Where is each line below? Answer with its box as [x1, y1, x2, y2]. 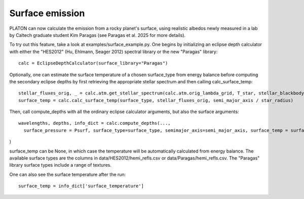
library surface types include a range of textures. [9, 162, 111, 168]
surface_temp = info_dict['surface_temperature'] [18, 183, 144, 189]
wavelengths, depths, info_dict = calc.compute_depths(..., [18, 120, 171, 126]
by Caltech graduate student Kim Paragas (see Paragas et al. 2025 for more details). [9, 32, 186, 38]
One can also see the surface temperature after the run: [9, 171, 126, 177]
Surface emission [9, 8, 85, 19]
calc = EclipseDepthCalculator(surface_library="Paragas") [18, 61, 168, 66]
